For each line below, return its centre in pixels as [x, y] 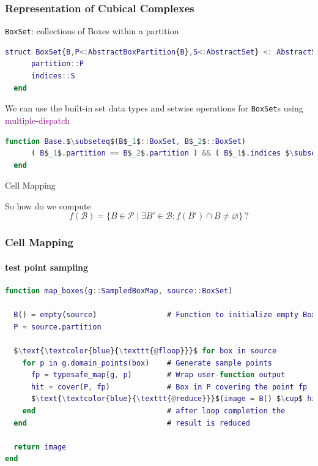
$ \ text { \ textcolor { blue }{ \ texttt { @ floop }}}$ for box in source [145, 351]
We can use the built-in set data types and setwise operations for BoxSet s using [154, 108]
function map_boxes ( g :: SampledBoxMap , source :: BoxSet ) [119, 291]
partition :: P [57, 64]
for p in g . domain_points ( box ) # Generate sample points [147, 363]
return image [40, 447]
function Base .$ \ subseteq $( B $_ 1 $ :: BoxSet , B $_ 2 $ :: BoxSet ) [125, 141]
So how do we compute [48, 205]
